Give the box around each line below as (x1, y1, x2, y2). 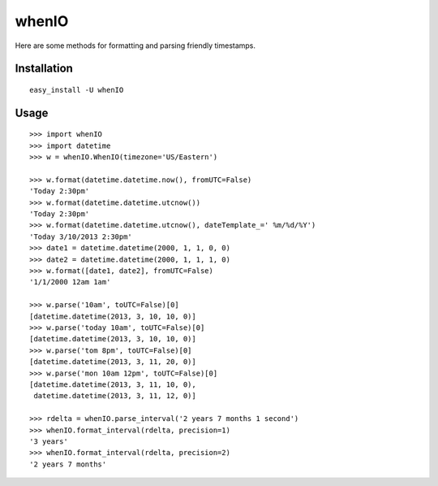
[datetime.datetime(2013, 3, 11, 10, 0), (29, 380, 196, 389)
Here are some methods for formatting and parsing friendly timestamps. (15, 41, 255, 50)
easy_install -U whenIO (29, 85, 124, 94)
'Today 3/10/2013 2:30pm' (29, 232, 133, 241)
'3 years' (29, 436, 68, 446)
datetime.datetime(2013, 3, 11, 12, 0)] (33, 391, 196, 401)
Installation (15, 62, 73, 76)
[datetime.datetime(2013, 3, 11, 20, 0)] (29, 358, 196, 367)
